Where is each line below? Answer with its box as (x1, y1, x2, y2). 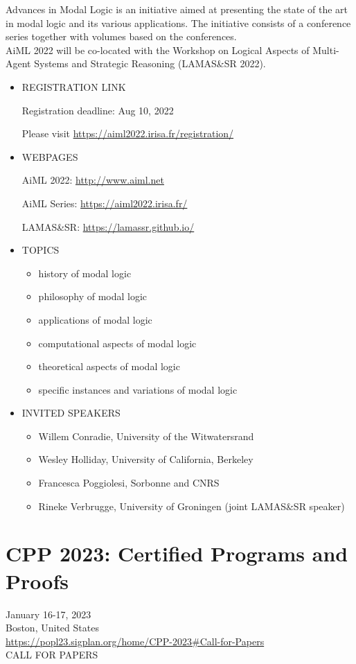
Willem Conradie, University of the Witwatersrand (38, 428, 254, 443)
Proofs (6, 566, 69, 595)
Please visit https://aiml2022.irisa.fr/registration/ (21, 126, 234, 141)
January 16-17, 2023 (6, 606, 91, 621)
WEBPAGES (21, 149, 78, 164)
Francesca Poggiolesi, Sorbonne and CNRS (38, 475, 220, 490)
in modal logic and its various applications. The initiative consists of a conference (6, 15, 351, 30)
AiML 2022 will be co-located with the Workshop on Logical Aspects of (6, 42, 310, 57)
